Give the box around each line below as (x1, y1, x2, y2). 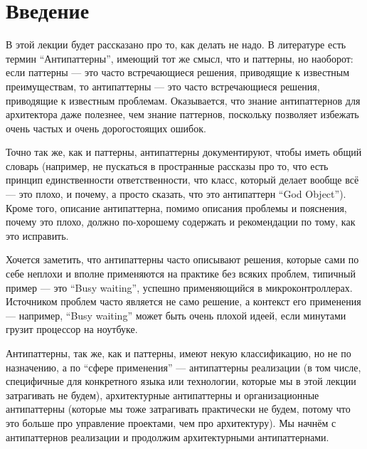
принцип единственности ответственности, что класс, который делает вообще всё (6, 172, 359, 187)
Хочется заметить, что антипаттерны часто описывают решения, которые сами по (6, 252, 359, 267)
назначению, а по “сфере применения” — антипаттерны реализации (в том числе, (6, 359, 361, 374)
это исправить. (6, 228, 69, 243)
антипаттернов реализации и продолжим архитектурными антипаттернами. (6, 429, 329, 444)
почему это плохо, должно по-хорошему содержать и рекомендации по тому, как (6, 214, 356, 229)
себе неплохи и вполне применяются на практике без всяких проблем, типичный (6, 266, 356, 281)
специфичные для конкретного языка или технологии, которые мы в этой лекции (6, 374, 356, 389)
